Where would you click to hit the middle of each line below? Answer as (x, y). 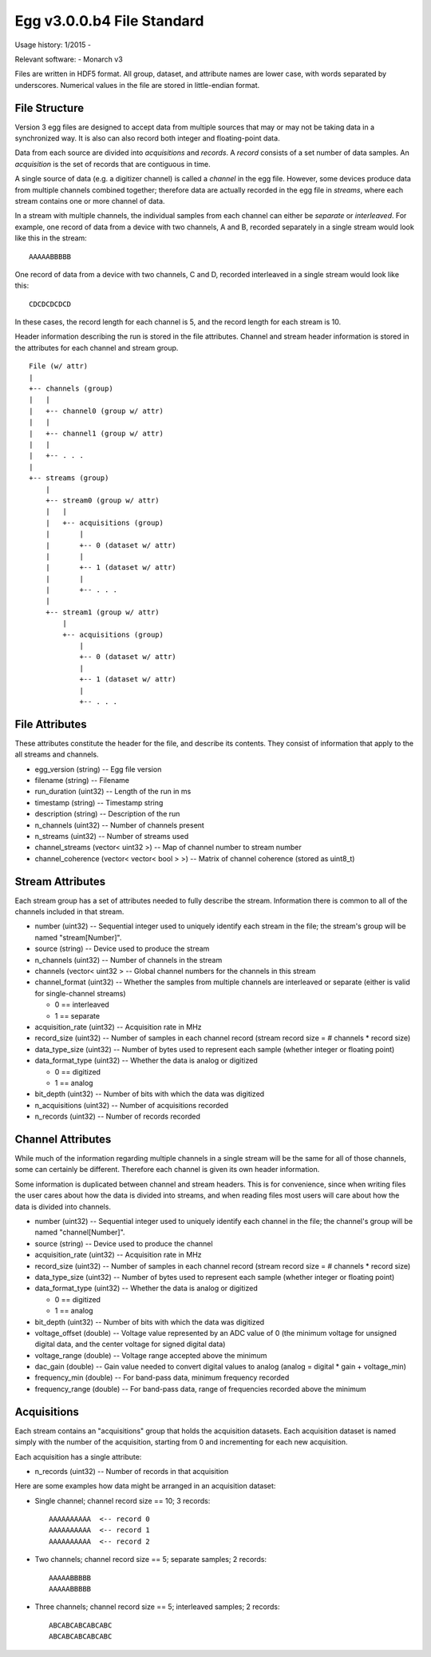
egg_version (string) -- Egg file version (98, 769)
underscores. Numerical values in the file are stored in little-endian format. (137, 85)
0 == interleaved (82, 1005)
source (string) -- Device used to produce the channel (124, 1243)
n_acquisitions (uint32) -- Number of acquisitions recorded (132, 1105)
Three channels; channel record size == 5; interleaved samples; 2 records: (157, 1607)
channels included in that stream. (69, 912)
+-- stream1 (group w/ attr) (102, 612)
